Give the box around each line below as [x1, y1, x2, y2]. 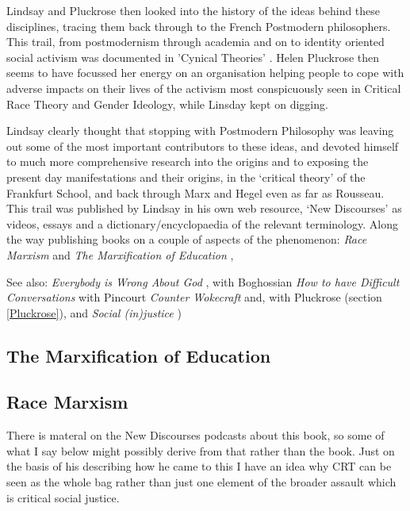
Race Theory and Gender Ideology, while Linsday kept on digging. [6, 95, 328, 112]
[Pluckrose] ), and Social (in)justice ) [6, 304, 182, 321]
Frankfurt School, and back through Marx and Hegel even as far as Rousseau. [6, 184, 385, 201]
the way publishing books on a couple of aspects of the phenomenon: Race [6, 231, 367, 248]
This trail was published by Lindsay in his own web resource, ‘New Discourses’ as [6, 200, 402, 217]
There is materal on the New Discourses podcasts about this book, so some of [6, 427, 385, 444]
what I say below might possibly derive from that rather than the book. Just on [6, 442, 395, 459]
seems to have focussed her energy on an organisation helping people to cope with [6, 64, 404, 81]
